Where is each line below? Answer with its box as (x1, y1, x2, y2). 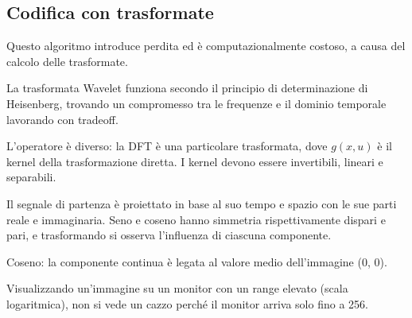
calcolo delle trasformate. (6, 52, 128, 69)
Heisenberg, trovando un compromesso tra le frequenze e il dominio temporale (6, 95, 387, 111)
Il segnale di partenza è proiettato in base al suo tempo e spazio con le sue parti (6, 195, 397, 211)
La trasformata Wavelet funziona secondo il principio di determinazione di (6, 79, 368, 96)
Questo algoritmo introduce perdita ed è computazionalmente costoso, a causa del (6, 37, 406, 54)
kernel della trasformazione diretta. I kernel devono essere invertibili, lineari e (6, 153, 383, 169)
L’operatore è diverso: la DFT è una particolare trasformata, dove (6, 138, 328, 154)
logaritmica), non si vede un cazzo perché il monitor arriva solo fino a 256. (6, 295, 368, 312)
